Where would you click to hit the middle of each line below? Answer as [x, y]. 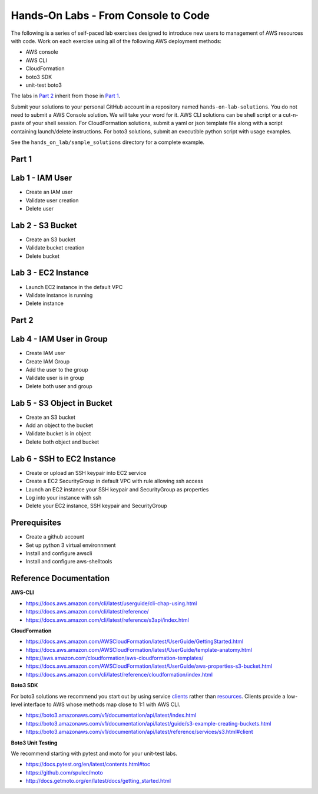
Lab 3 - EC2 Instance [50, 273]
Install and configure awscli [59, 553]
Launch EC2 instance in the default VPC [74, 287]
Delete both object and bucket [62, 442]
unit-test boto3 [44, 85]
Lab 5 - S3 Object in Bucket [62, 403]
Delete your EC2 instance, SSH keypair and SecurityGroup [96, 506]
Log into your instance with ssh [64, 497]
